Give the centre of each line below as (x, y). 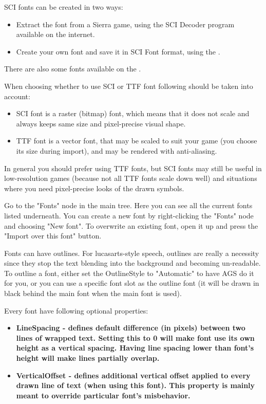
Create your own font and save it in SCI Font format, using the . (118, 51)
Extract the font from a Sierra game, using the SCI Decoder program (125, 24)
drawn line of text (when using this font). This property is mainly (136, 385)
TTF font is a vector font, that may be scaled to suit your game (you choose (137, 141)
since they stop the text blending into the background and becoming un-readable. (132, 263)
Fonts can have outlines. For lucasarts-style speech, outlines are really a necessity (132, 253)
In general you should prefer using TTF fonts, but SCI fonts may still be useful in (133, 168)
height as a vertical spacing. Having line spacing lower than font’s (135, 348)
